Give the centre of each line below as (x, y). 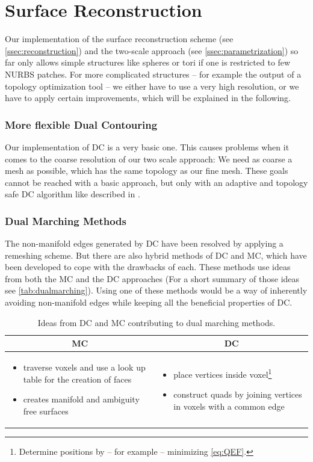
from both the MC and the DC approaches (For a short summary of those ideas (152, 278)
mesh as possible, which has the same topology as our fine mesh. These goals (147, 171)
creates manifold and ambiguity (81, 399)
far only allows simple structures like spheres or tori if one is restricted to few (148, 62)
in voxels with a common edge (229, 406)
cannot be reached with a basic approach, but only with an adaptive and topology (156, 182)
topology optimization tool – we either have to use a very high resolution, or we (152, 86)
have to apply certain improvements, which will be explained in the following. (148, 98)
